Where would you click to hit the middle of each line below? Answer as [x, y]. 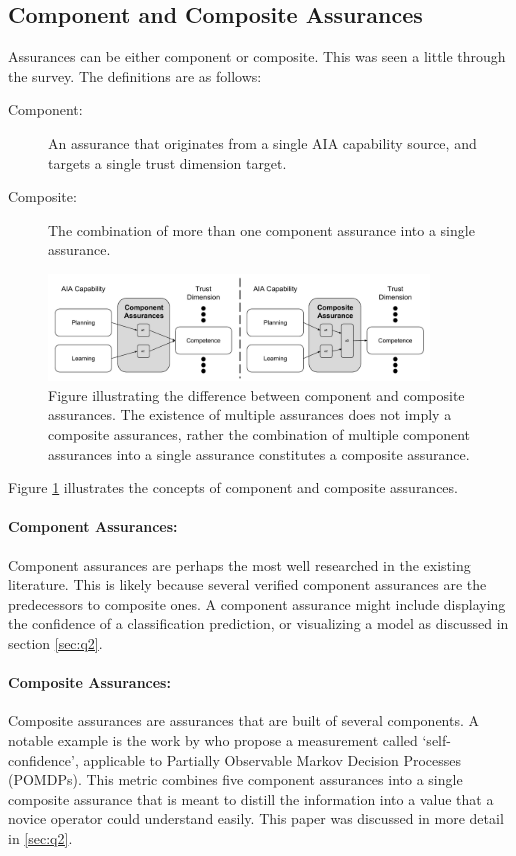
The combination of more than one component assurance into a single [261, 229]
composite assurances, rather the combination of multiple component [259, 434]
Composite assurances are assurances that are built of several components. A [244, 720]
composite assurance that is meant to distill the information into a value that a [251, 798]
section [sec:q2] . [55, 643]
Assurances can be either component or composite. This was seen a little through [257, 56]
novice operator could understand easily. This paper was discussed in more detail [256, 818]
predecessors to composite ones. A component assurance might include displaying [257, 603]
